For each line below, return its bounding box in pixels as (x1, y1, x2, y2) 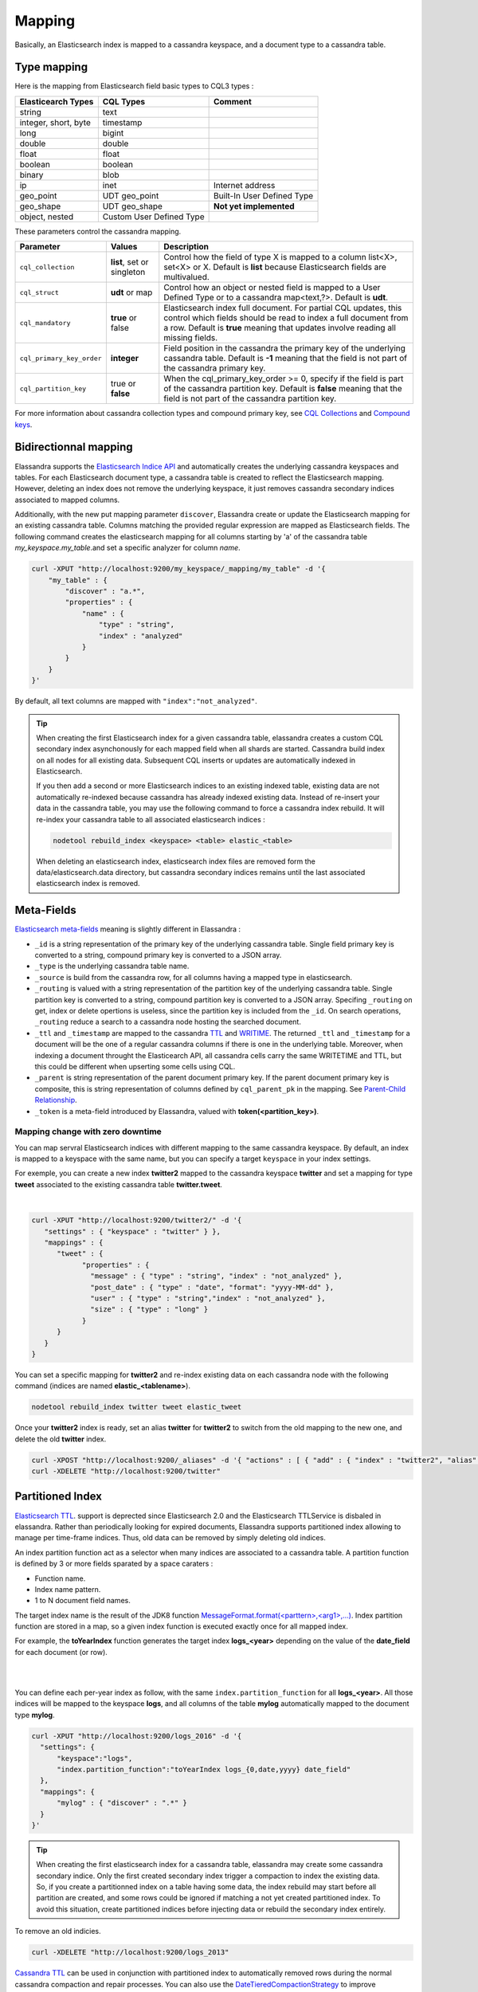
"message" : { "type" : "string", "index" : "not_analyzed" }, (90, 1272, 343, 1280)
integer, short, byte (19, 116, 91, 127)
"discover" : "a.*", (65, 586, 146, 596)
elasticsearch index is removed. (36, 879, 140, 888)
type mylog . (14, 1710, 55, 1719)
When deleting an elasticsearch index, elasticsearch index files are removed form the (36, 857, 316, 866)
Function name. (34, 1574, 86, 1583)
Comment (213, 96, 253, 107)
